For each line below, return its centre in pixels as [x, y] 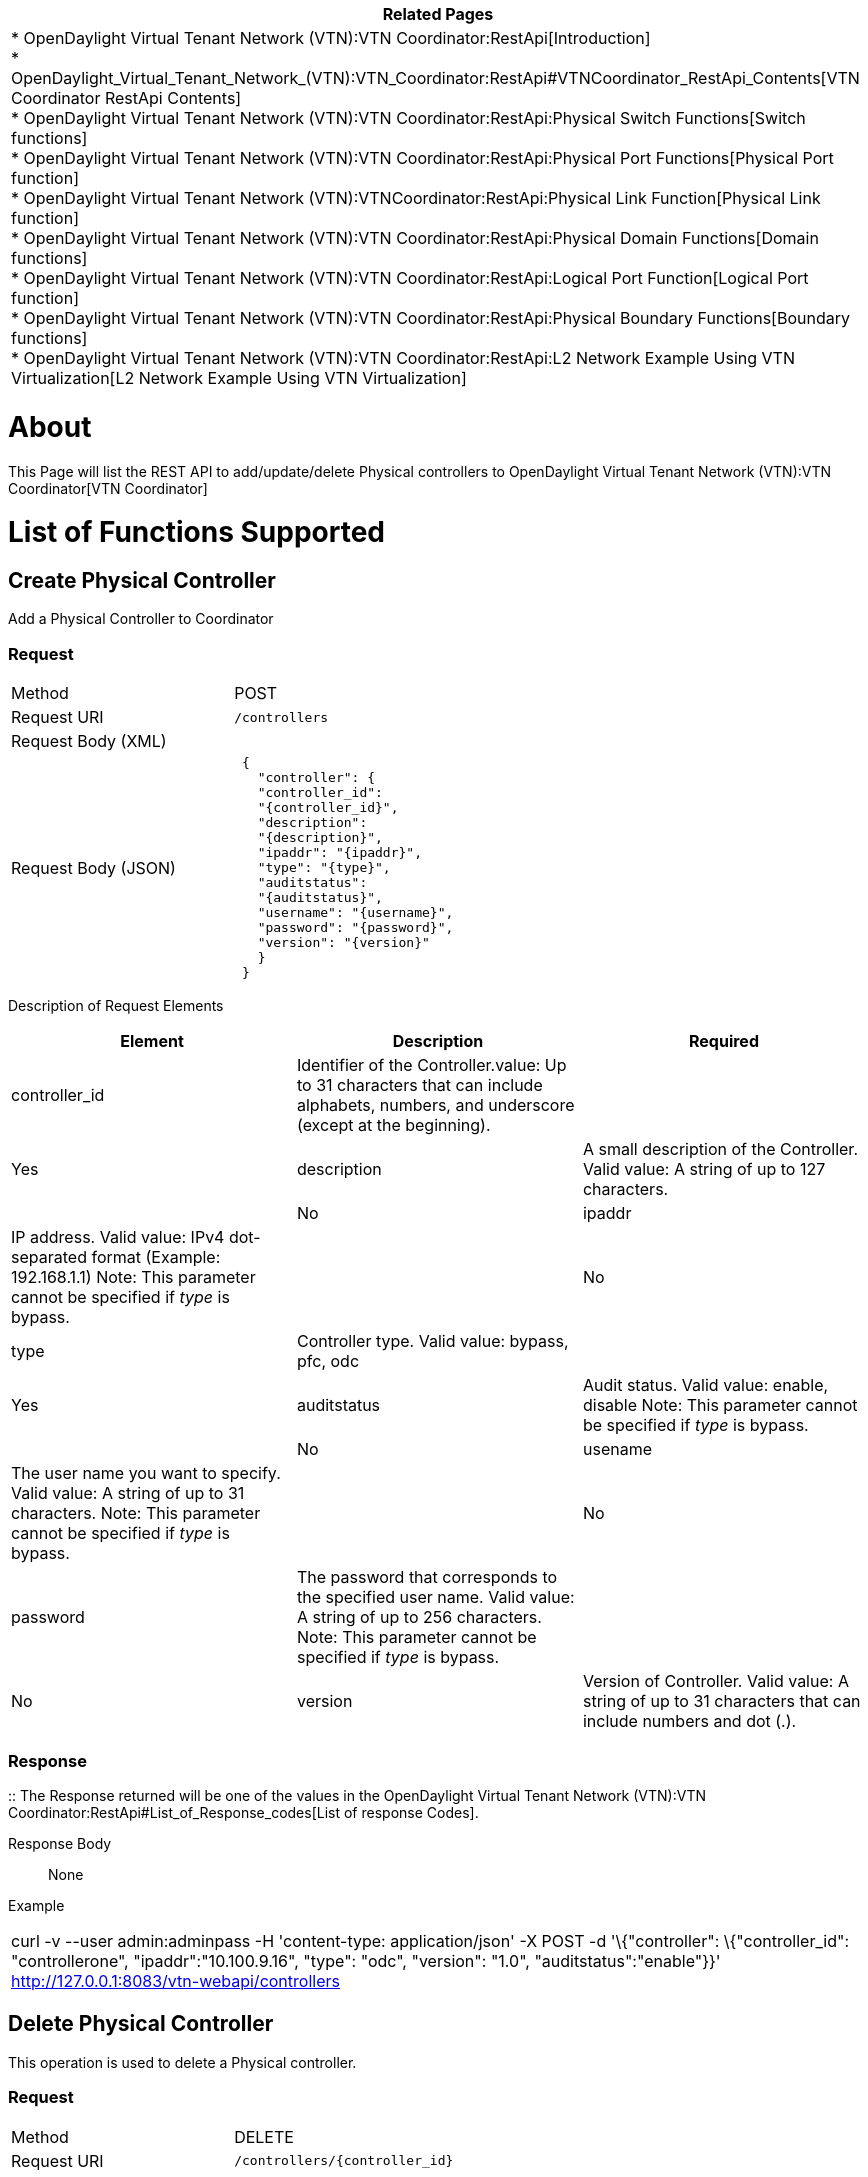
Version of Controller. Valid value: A [715, 1681]
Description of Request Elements [116, 1006]
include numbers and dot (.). [689, 1721]
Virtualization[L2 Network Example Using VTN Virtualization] [239, 378]
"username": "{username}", [355, 913]
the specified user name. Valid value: [435, 1597]
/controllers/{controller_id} [344, 2161]
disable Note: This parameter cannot [720, 1405]
